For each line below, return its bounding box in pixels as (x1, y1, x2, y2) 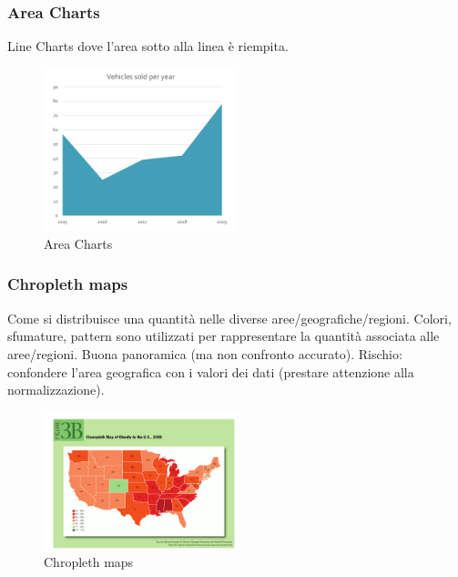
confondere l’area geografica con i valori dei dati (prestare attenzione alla (7, 362, 414, 381)
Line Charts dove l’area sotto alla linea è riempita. (7, 36, 289, 56)
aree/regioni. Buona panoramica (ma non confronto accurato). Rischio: (7, 344, 402, 363)
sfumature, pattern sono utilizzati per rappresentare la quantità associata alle (7, 326, 440, 345)
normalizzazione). (7, 380, 105, 399)
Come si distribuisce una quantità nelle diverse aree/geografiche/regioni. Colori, (7, 308, 452, 327)
